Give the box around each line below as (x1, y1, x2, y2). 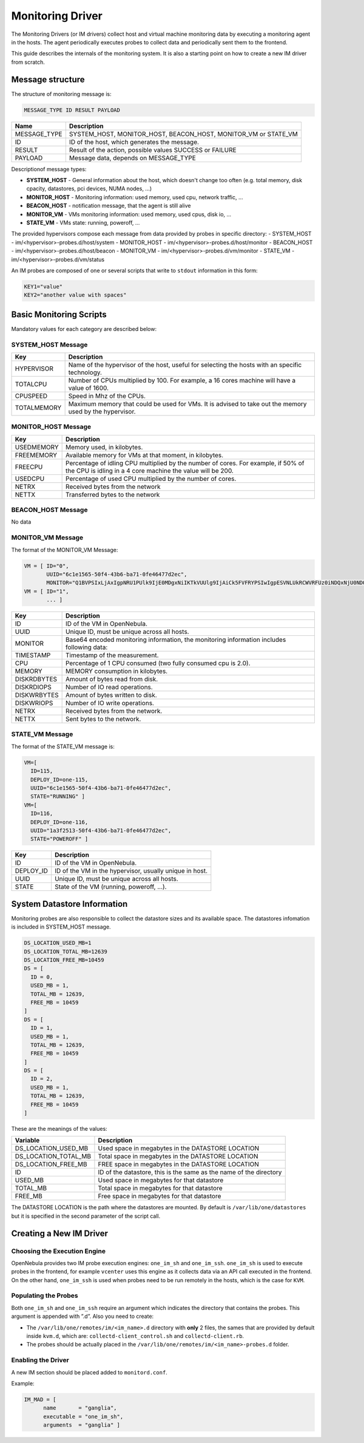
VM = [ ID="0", (24, 562, 69, 569)
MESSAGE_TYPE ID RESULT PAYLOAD (24, 106, 121, 114)
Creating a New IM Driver (11, 1228, 109, 1238)
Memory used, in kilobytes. (66, 443, 143, 451)
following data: (65, 643, 108, 652)
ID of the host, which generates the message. (69, 137, 200, 146)
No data (11, 518, 32, 525)
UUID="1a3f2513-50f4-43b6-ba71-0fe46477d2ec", (30, 827, 172, 834)
